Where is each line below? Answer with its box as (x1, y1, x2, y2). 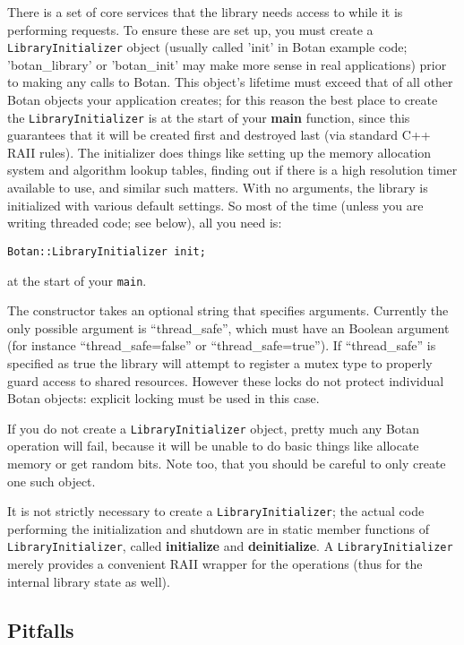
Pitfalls (7, 615, 74, 643)
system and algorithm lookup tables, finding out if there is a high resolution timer (7, 160, 458, 179)
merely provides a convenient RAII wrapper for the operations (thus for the (7, 555, 423, 573)
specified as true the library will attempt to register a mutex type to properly (7, 353, 433, 372)
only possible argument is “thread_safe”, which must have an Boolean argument (7, 318, 450, 337)
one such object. (7, 471, 96, 490)
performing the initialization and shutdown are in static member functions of (7, 519, 429, 537)
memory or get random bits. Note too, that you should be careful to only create (7, 453, 446, 472)
